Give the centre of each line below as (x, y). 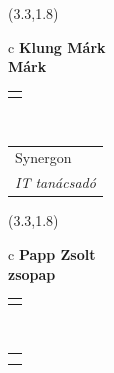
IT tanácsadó (55, 182)
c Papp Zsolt (52, 253)
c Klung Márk (57, 46)
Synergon (43, 157)
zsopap (32, 273)
